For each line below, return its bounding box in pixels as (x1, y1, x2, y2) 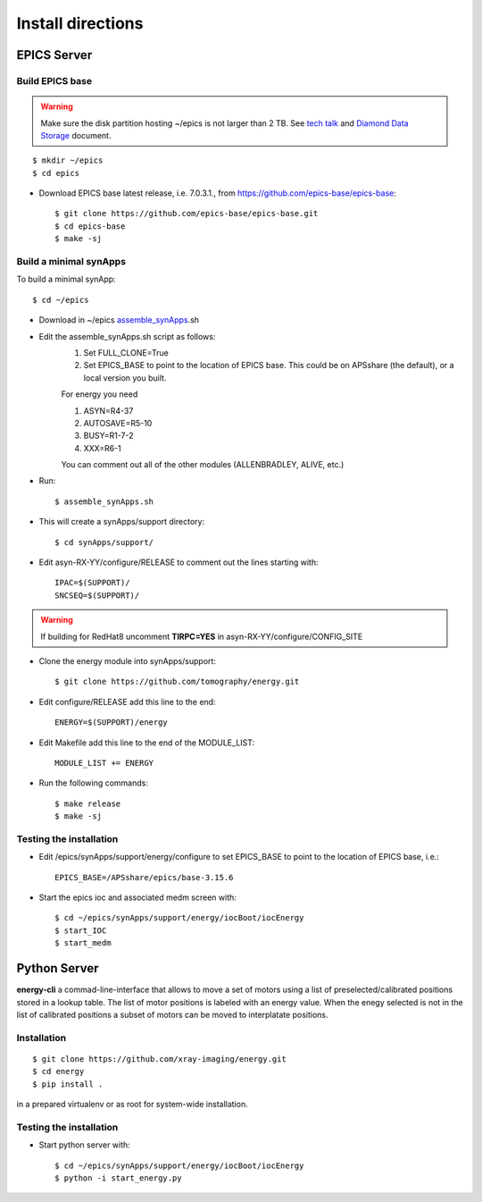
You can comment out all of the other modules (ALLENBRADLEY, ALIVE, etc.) (61, 459, 345, 470)
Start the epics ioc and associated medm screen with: (38, 892, 237, 903)
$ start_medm (54, 938, 112, 948)
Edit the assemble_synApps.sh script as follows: (38, 331, 216, 341)
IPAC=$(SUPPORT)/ (54, 577, 130, 588)
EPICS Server (16, 47, 93, 63)
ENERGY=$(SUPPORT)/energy (54, 718, 169, 727)
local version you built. (83, 372, 167, 383)
